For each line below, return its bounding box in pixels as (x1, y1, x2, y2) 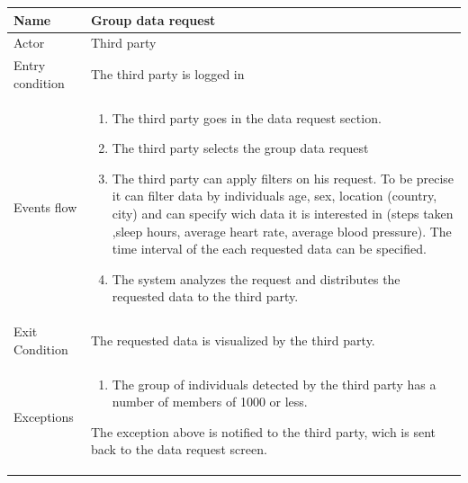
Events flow (13, 198, 77, 216)
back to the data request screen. (91, 440, 267, 459)
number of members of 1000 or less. (112, 392, 308, 411)
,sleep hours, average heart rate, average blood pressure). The (112, 221, 452, 240)
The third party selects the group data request (112, 139, 369, 157)
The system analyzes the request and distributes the (112, 269, 400, 288)
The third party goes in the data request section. (112, 108, 382, 127)
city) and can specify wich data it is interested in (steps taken (112, 204, 454, 222)
